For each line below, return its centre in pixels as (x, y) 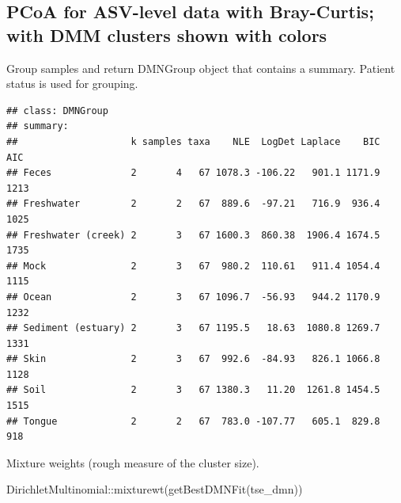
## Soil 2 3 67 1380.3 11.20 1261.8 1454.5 (193, 390)
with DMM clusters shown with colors (167, 34)
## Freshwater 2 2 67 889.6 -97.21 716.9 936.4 (193, 204)
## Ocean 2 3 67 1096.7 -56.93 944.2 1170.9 (193, 297)
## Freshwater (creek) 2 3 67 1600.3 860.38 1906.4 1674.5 (193, 235)
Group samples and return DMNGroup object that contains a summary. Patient (201, 68)
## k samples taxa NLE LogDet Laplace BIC (193, 141)
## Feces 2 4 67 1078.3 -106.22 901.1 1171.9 (193, 173)
